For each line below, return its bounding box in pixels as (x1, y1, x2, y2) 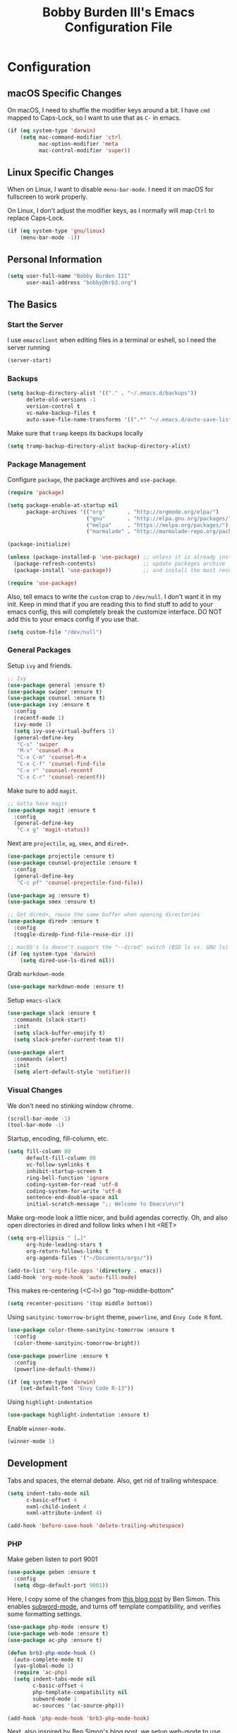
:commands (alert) (13, 1055, 68, 1063)
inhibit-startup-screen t (25, 1167, 102, 1174)
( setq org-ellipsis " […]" (7, 1235, 87, 1242)
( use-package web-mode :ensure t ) (7, 1630, 109, 1637)
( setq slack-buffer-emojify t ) (13, 1029, 106, 1037)
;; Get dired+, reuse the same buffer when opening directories (7, 911, 200, 918)
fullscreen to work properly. (7, 192, 88, 202)
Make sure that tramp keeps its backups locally (7, 428, 143, 437)
